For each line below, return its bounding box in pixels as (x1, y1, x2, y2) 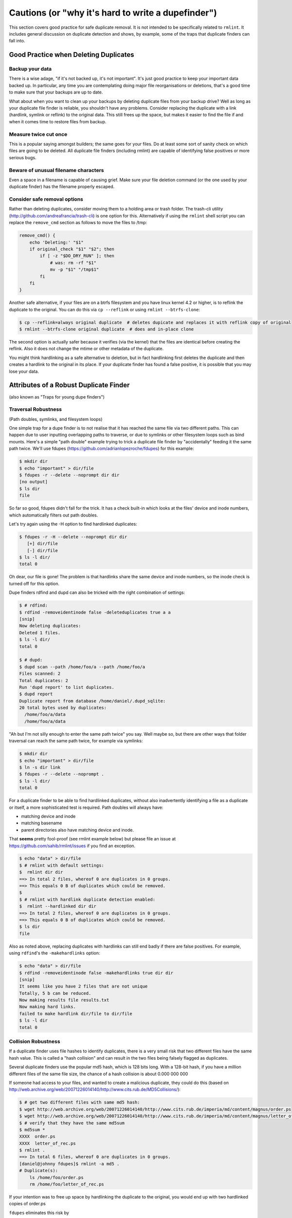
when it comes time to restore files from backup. (9, 118, 107, 124)
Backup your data (9, 66, 52, 73)
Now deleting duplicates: (19, 623, 81, 628)
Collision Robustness (9, 1038, 60, 1045)
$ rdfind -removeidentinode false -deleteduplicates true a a (19, 609, 171, 615)
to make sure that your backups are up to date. (9, 89, 103, 95)
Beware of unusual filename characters (9, 167, 104, 173)
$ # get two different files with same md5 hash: (19, 1100, 140, 1105)
